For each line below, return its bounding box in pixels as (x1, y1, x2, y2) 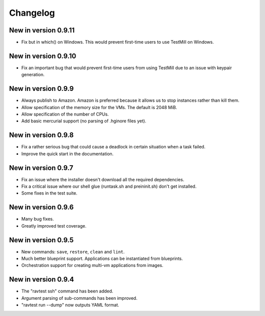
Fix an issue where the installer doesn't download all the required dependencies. (21, 176, 185, 182)
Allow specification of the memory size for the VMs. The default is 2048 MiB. (21, 104, 178, 110)
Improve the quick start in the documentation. (21, 150, 114, 157)
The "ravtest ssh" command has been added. (21, 288, 113, 294)
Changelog (9, 7, 55, 18)
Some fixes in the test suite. (21, 190, 78, 196)
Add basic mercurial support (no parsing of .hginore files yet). (21, 118, 147, 124)
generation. (21, 72, 45, 78)
